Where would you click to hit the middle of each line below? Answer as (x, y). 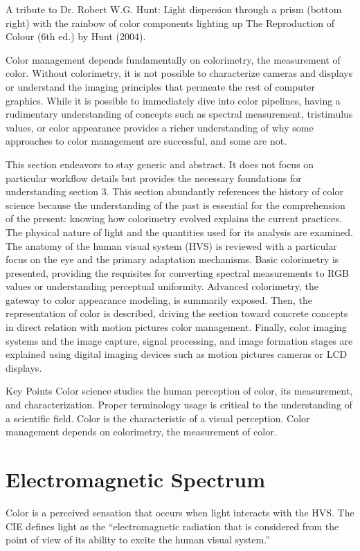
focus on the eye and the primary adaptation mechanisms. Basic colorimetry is (172, 259)
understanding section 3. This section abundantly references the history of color (174, 191)
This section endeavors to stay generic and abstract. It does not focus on (160, 164)
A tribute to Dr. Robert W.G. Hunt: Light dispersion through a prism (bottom (174, 9)
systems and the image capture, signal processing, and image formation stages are (179, 340)
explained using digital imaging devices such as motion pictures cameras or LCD (177, 354)
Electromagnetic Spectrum (136, 479)
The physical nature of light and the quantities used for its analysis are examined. (179, 232)
